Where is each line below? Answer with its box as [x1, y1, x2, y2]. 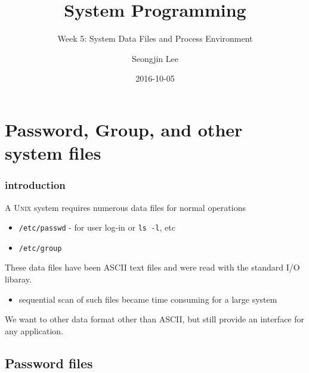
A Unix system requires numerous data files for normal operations [5, 201, 246, 213]
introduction [5, 178, 66, 192]
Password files [5, 353, 93, 372]
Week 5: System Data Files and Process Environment [57, 32, 253, 45]
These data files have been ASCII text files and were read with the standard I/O [5, 261, 300, 273]
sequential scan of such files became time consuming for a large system [18, 293, 277, 305]
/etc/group [18, 244, 62, 253]
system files [5, 141, 101, 165]
